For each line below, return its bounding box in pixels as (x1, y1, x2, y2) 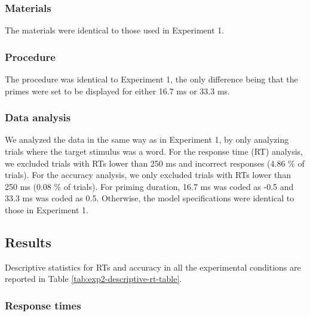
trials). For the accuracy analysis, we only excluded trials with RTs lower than (5, 168, 291, 181)
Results (5, 232, 51, 251)
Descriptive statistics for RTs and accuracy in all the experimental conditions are (5, 260, 301, 273)
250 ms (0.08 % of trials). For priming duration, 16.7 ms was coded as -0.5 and (5, 180, 294, 192)
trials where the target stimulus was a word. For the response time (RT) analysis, (5, 145, 303, 158)
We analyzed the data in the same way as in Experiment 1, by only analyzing (5, 133, 289, 146)
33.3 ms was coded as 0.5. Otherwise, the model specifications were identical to (5, 192, 294, 204)
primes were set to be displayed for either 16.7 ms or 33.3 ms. (5, 84, 230, 97)
